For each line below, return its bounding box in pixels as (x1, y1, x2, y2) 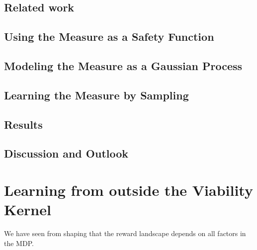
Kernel (4, 199, 51, 220)
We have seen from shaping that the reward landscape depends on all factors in (4, 228, 246, 238)
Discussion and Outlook (4, 146, 129, 161)
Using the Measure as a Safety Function (4, 29, 214, 44)
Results (4, 116, 43, 132)
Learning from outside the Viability (4, 179, 253, 200)
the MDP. (4, 238, 34, 248)
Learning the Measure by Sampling (4, 87, 189, 102)
